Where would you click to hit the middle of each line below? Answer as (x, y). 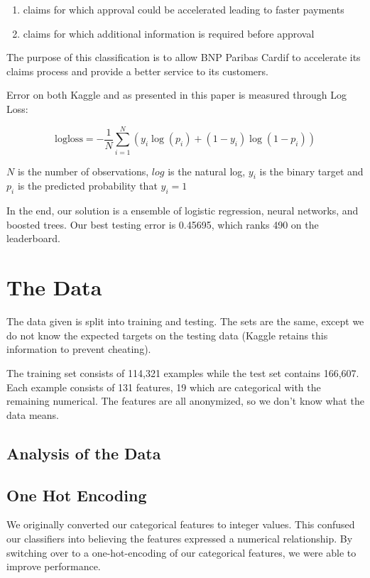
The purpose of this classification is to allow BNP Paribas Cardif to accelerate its (184, 57)
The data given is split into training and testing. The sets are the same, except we (185, 321)
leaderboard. (33, 238)
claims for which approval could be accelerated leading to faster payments (184, 9)
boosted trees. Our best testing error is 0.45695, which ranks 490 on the (163, 224)
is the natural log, (207, 171)
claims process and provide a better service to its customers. (137, 71)
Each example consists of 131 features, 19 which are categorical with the (164, 387)
